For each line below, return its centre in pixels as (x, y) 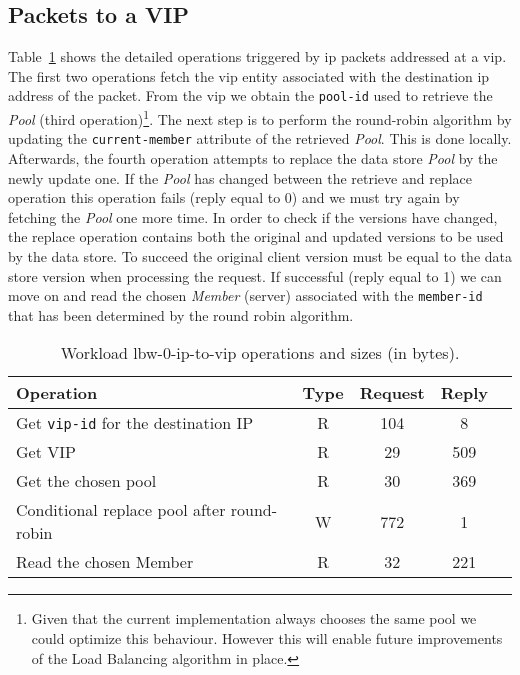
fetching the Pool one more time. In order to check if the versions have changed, (253, 216)
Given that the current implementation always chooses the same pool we (254, 618)
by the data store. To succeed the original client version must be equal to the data (260, 255)
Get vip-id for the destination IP (135, 423)
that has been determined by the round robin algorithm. (181, 314)
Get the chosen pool (86, 481)
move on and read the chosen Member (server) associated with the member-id (245, 295)
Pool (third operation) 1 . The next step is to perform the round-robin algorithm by (260, 117)
